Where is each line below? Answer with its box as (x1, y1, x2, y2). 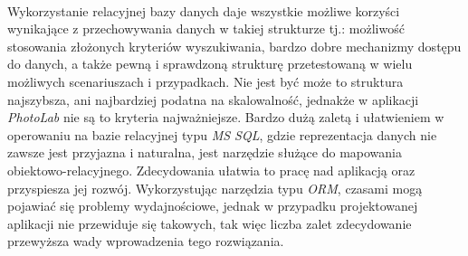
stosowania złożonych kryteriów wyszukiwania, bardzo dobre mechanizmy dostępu (7, 36, 462, 55)
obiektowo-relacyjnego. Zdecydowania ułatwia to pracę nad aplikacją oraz (7, 160, 415, 179)
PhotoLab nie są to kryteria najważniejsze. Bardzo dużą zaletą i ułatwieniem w (7, 108, 444, 127)
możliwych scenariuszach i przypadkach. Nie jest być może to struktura (7, 71, 404, 90)
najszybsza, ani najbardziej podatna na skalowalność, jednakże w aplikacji (7, 90, 419, 109)
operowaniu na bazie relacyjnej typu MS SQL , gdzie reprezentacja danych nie (7, 125, 437, 144)
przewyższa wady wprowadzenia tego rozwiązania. (7, 232, 284, 251)
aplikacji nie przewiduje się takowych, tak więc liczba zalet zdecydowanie (7, 213, 412, 232)
